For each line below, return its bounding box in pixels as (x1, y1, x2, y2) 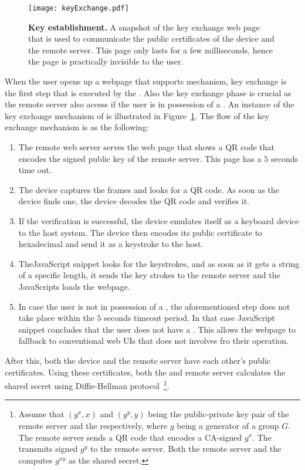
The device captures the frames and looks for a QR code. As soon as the (18, 183, 279, 195)
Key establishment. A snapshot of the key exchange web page (28, 21, 260, 33)
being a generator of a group (177, 419, 279, 431)
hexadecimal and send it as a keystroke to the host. (18, 238, 204, 250)
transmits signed (18, 442, 78, 455)
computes (18, 454, 53, 466)
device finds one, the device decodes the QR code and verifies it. (18, 195, 249, 207)
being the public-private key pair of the (148, 408, 289, 420)
